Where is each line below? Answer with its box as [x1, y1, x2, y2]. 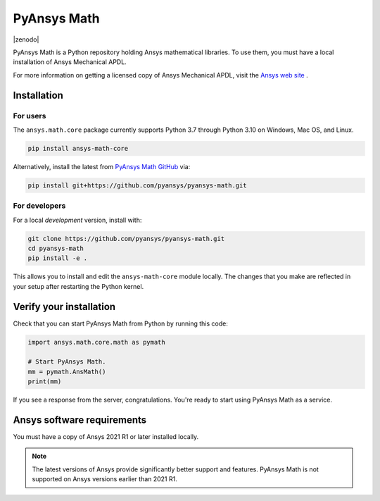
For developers [13, 201, 66, 211]
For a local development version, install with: [13, 216, 142, 224]
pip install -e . [27, 254, 88, 262]
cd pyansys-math [27, 244, 84, 252]
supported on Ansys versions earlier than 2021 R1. [32, 475, 177, 483]
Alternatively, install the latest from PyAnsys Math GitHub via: [13, 162, 191, 171]
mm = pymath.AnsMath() [27, 367, 106, 376]
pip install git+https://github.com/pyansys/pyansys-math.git [27, 181, 247, 190]
